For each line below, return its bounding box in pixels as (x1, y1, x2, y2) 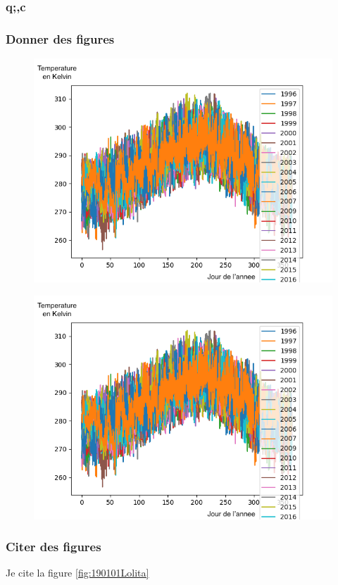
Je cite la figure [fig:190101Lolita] (6, 565, 149, 580)
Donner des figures (6, 30, 115, 47)
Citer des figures (6, 538, 101, 555)
